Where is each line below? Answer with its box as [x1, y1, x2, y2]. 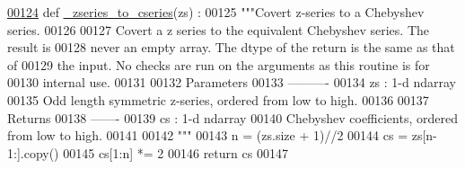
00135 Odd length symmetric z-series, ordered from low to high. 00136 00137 [7, 90, 429, 109]
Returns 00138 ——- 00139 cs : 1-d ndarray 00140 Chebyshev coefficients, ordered [7, 108, 458, 127]
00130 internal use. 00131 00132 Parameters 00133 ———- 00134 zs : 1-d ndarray [7, 73, 456, 92]
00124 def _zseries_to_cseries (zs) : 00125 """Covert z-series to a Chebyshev [7, 3, 425, 21]
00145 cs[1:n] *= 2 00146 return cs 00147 [63, 143, 288, 162]
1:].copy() [7, 143, 59, 162]
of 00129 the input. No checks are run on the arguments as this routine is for [7, 55, 430, 74]
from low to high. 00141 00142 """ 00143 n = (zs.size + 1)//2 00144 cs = [7, 126, 408, 145]
